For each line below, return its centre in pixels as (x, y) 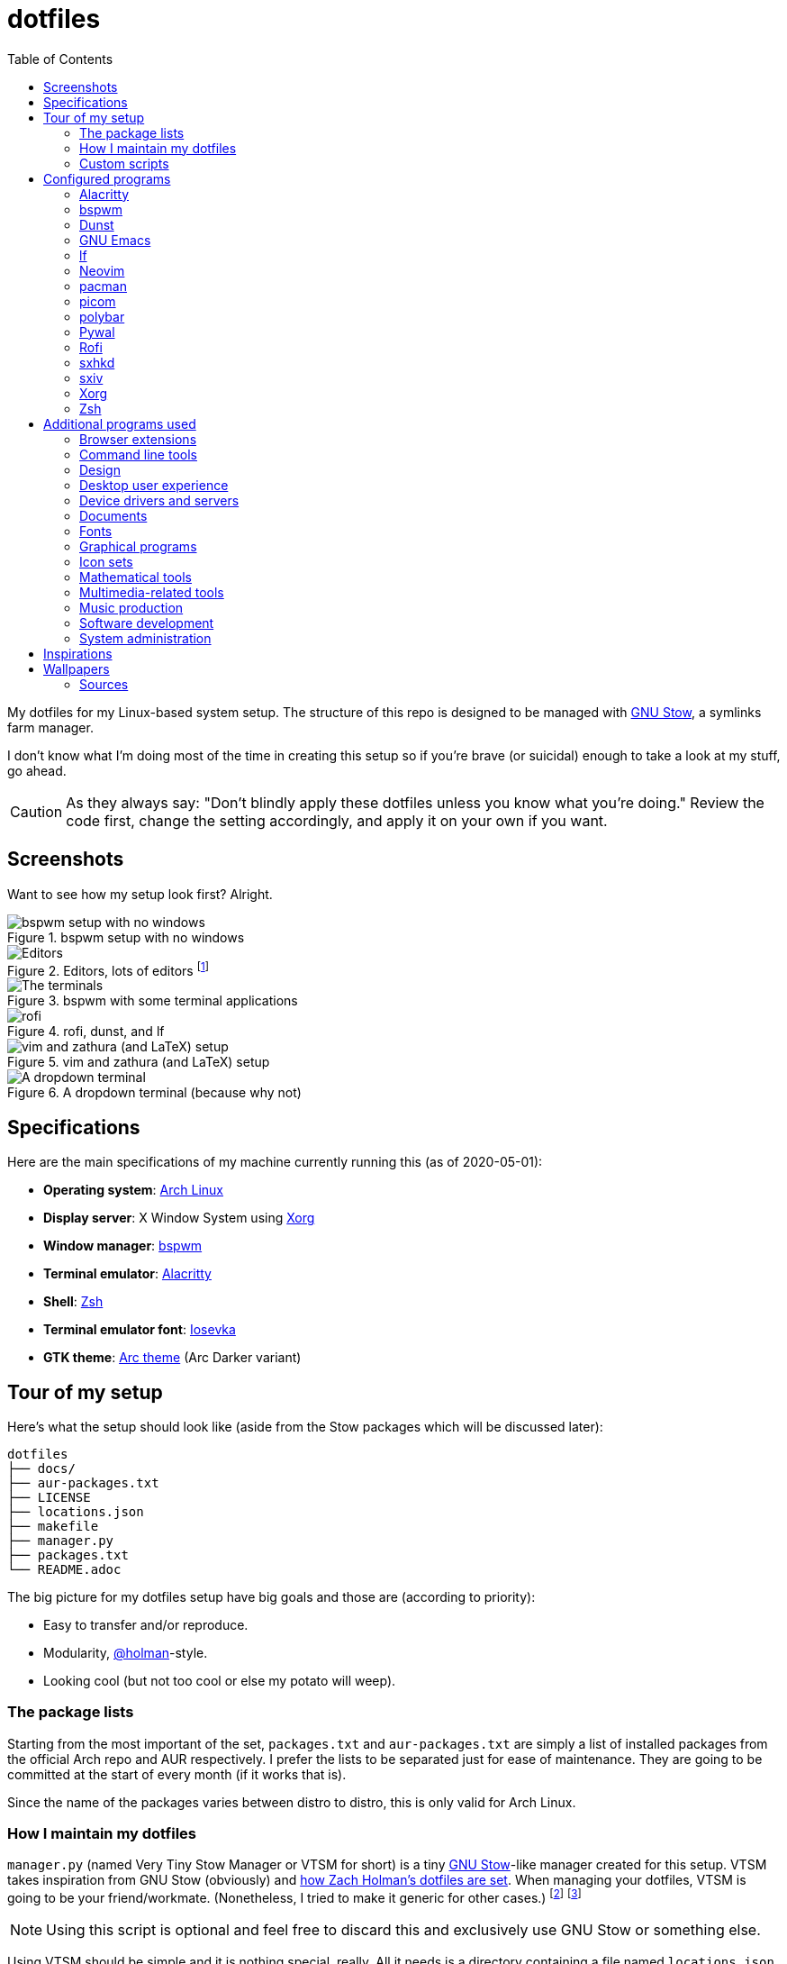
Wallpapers (77, 668)
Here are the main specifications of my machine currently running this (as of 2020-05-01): (275, 1162)
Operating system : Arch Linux (134, 1190)
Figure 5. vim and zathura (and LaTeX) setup (139, 1062)
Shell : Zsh (73, 1302)
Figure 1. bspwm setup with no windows (126, 937)
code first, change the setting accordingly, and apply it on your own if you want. (337, 820)
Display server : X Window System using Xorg (179, 1218)
